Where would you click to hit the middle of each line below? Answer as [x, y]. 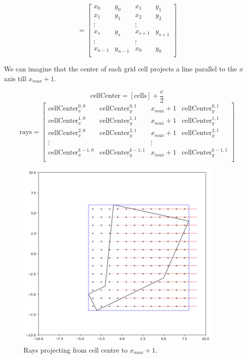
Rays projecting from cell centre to [76, 349]
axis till [15, 78]
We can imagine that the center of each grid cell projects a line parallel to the [121, 69]
